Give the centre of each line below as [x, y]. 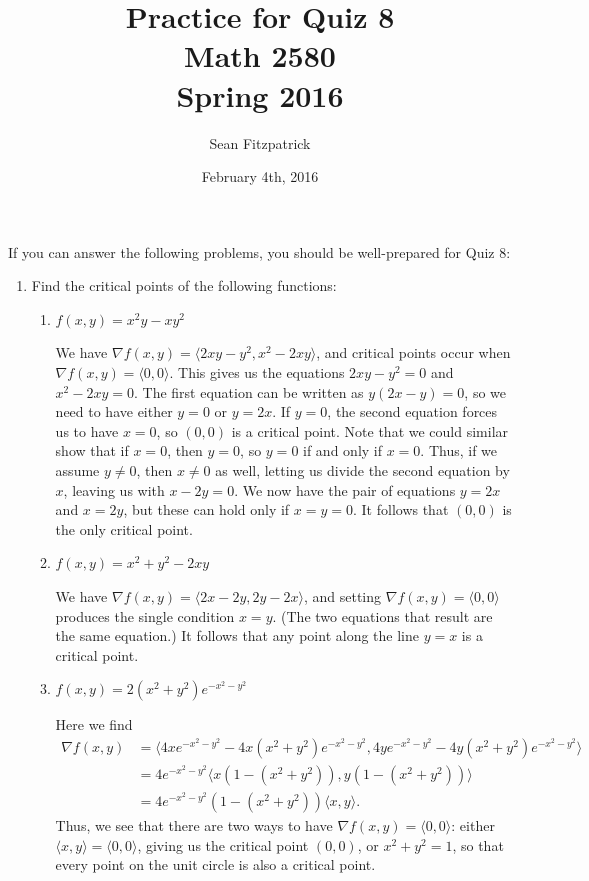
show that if [92, 450]
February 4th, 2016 [260, 176]
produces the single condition [145, 615]
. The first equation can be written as [248, 391]
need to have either [114, 411]
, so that [478, 844]
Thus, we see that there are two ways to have [194, 825]
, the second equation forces [412, 411]
